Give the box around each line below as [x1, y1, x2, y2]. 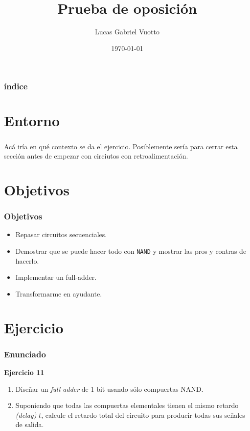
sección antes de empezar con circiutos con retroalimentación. [4, 151, 188, 161]
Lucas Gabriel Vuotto [95, 27, 159, 37]
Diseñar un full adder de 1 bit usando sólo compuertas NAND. [15, 383, 204, 394]
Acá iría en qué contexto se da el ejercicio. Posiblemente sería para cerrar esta [4, 141, 238, 151]
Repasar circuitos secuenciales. [15, 229, 107, 240]
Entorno [4, 110, 60, 131]
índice [4, 80, 28, 92]
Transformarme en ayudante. [15, 288, 102, 298]
